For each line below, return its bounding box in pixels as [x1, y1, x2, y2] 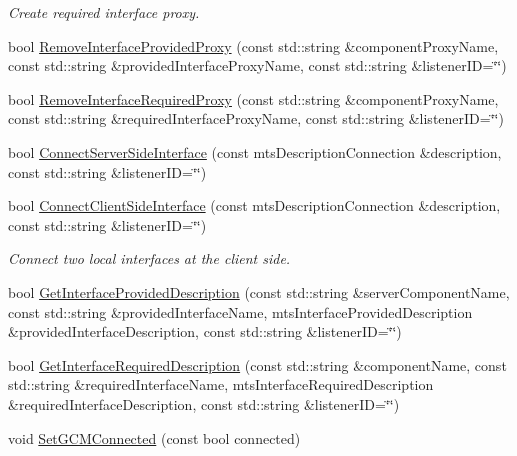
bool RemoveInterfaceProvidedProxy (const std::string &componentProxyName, [8, 35, 499, 56]
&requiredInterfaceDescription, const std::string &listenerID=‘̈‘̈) [8, 393, 400, 414]
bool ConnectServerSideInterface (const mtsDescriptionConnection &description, [8, 141, 502, 162]
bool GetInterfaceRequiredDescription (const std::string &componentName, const [8, 354, 507, 375]
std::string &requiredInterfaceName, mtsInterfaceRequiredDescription [8, 374, 434, 395]
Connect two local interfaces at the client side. [8, 248, 291, 269]
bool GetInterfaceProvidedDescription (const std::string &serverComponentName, [8, 281, 510, 302]
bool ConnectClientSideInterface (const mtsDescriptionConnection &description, [8, 195, 501, 216]
